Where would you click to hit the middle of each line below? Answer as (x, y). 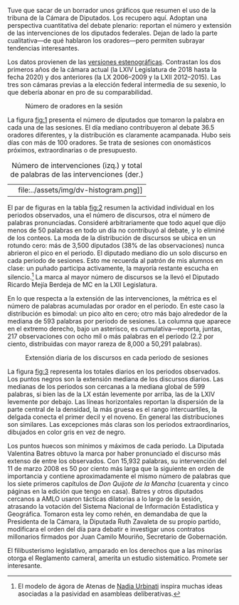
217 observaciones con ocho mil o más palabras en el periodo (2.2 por (111, 336)
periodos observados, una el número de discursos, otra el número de (109, 215)
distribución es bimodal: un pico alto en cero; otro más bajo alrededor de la (117, 314)
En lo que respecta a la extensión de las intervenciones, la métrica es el (112, 298)
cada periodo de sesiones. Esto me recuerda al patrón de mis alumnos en (115, 260)
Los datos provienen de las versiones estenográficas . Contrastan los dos (114, 62)
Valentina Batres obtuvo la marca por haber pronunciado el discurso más (114, 453)
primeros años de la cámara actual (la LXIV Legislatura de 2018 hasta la (112, 69)
